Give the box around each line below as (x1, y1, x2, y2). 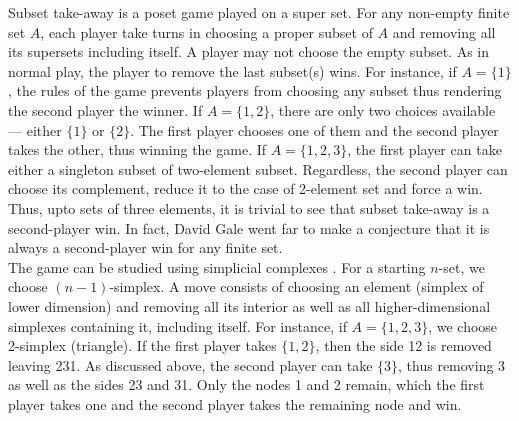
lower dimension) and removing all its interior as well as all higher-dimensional (8, 295, 491, 316)
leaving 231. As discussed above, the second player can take (8, 354, 373, 375)
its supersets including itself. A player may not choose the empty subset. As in (8, 41, 490, 62)
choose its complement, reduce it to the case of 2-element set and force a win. (8, 178, 483, 199)
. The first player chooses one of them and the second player (130, 119, 499, 140)
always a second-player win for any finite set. (8, 237, 283, 258)
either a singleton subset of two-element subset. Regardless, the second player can (8, 158, 508, 179)
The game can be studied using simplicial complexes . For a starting (8, 256, 426, 277)
